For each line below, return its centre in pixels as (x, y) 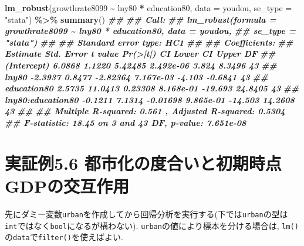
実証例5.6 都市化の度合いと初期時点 (143, 163)
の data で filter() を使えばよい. (64, 237)
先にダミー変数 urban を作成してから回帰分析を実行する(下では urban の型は (146, 213)
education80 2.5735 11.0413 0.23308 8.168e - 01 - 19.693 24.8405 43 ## (152, 88)
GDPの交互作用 (67, 185)
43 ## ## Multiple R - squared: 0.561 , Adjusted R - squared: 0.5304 (145, 111)
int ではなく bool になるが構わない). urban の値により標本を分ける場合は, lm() (152, 225)
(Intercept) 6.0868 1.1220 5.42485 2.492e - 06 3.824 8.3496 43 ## (141, 65)
